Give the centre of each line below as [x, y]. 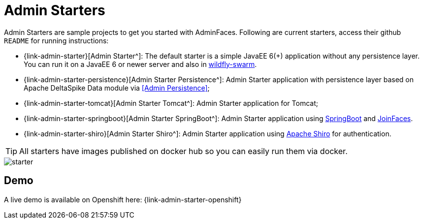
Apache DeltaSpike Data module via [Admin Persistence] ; [117, 88]
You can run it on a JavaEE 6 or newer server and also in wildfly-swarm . [140, 64]
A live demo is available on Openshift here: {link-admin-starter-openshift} [123, 199]
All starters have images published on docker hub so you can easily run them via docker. [183, 151]
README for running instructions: [56, 40]
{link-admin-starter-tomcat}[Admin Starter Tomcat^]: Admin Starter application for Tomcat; [171, 103]
